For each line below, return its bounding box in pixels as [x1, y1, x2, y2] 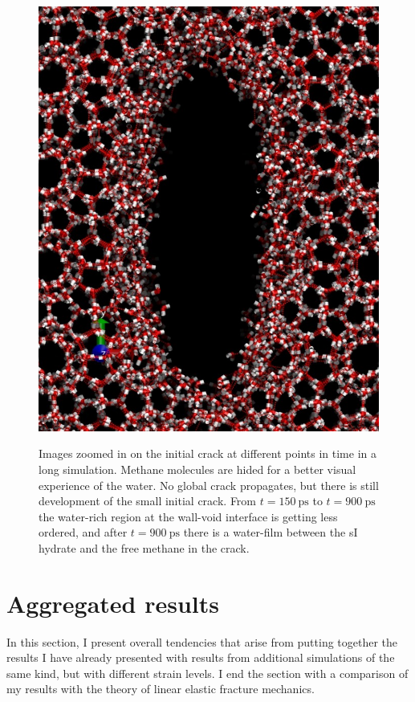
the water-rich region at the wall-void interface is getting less [39, 508, 338, 524]
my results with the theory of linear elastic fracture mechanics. [6, 680, 315, 697]
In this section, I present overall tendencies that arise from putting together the [6, 633, 398, 650]
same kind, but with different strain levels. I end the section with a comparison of [6, 664, 409, 681]
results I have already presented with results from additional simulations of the [6, 649, 395, 666]
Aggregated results [6, 586, 219, 619]
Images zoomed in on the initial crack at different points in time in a [39, 445, 376, 462]
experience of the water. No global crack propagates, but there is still [39, 476, 379, 493]
